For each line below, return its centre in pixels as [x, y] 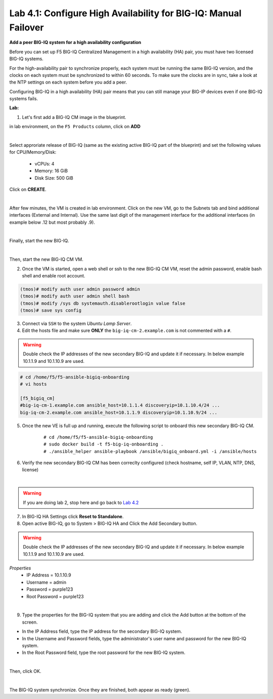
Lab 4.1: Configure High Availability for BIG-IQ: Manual [125, 13]
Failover [27, 27]
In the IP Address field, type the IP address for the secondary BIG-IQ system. [102, 631]
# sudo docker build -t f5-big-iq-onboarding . [104, 444]
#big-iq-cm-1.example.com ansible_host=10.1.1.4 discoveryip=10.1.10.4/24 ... [120, 405]
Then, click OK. [25, 671]
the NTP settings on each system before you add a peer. [68, 82]
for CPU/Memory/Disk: [33, 152]
